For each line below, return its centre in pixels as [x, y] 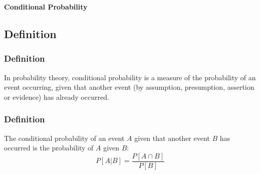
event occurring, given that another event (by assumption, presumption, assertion [129, 87]
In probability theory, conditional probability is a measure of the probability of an [130, 77]
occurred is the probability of [49, 148]
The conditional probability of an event [64, 138]
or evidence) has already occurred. [57, 97]
